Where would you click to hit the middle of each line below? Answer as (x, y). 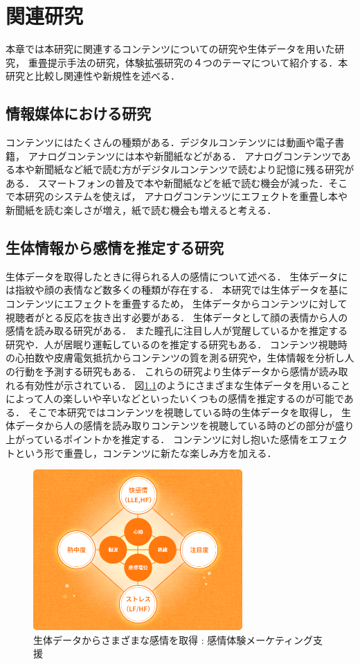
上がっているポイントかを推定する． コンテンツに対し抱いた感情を (157, 439)
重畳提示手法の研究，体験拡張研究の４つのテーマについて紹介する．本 (188, 62)
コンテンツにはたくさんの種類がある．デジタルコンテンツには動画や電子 (170, 142)
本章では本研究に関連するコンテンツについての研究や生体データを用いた (170, 49)
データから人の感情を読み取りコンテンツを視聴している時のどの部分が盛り (184, 425)
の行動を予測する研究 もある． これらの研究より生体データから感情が (162, 371)
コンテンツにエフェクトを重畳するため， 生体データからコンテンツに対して (177, 304)
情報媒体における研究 (78, 113)
